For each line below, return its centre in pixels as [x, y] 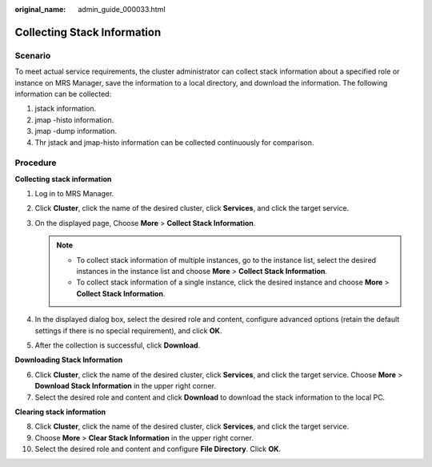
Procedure [36, 163]
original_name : [40, 9]
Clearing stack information [60, 412]
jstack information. [66, 109]
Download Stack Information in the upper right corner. [125, 386]
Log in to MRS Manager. [74, 194]
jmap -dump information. [76, 131]
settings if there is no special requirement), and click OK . [128, 330]
